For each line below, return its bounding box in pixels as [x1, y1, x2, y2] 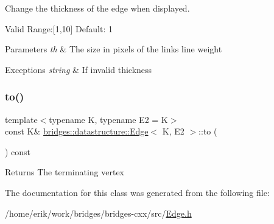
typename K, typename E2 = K [49, 113, 168, 125]
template [5, 113, 38, 125]
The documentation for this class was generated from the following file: [5, 186, 270, 198]
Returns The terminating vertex [5, 166, 125, 178]
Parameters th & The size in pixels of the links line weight [5, 43, 222, 55]
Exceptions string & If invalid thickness [5, 63, 152, 75]
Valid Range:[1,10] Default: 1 [5, 22, 113, 35]
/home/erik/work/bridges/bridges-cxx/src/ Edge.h [5, 206, 192, 219]
